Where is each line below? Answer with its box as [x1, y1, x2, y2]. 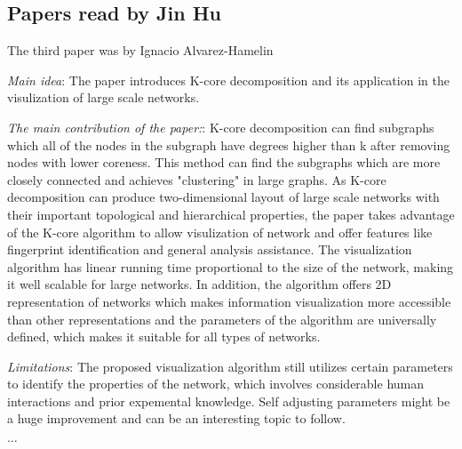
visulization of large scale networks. [7, 88, 200, 107]
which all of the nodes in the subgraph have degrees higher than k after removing [7, 135, 450, 154]
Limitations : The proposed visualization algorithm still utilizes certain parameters [7, 357, 453, 375]
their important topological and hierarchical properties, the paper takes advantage [7, 204, 455, 223]
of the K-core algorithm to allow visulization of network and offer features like [7, 222, 433, 241]
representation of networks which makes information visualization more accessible [7, 292, 451, 310]
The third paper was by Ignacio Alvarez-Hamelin [7, 41, 274, 60]
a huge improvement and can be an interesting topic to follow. [7, 409, 346, 428]
